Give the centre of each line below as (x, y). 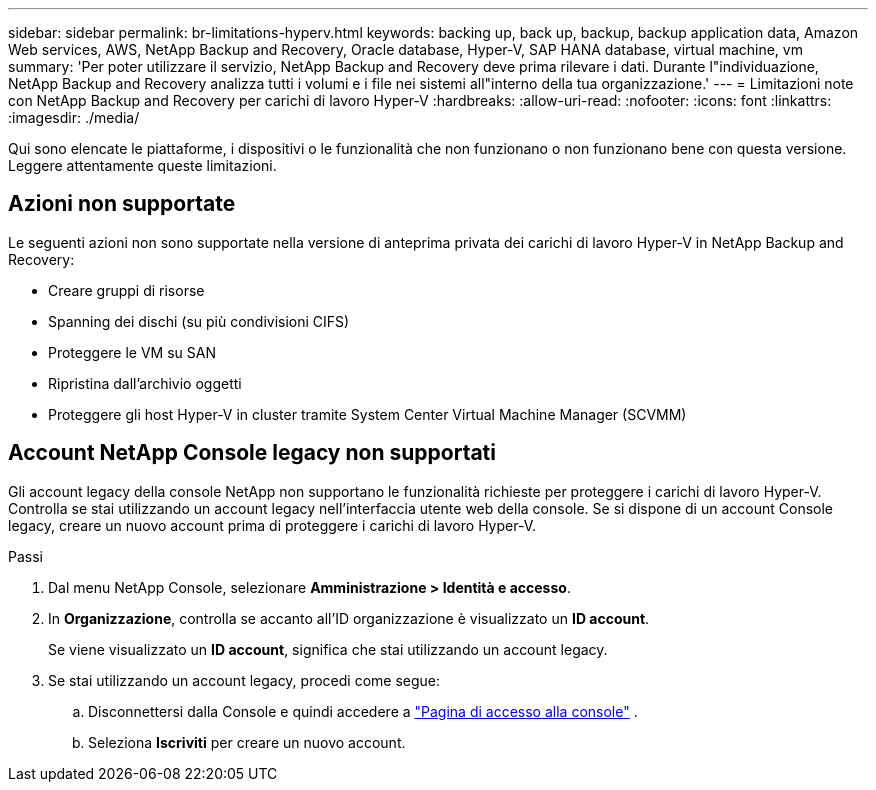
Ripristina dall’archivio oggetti (145, 383)
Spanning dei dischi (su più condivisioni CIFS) (199, 321)
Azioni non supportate (122, 204)
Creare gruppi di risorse (126, 290)
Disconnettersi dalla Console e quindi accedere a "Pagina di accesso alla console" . (363, 711)
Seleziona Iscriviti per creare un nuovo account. (247, 742)
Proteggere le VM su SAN (132, 352)
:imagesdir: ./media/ (74, 117)
